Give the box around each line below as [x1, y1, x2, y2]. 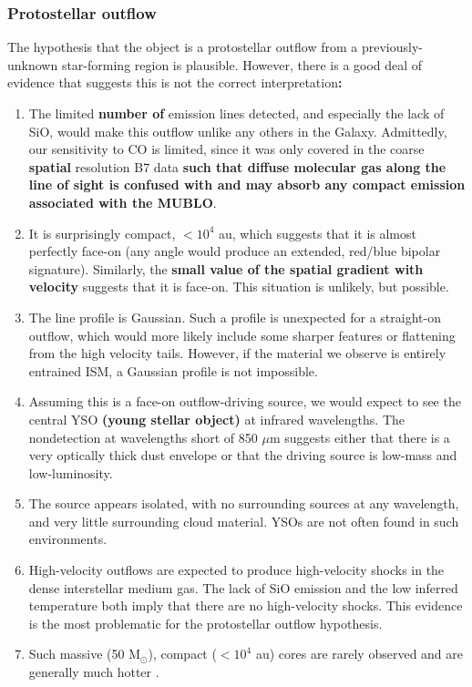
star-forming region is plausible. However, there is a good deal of [61, 55, 423, 74]
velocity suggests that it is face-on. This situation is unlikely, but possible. [28, 277, 449, 296]
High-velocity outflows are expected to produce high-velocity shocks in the [28, 560, 445, 579]
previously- [361, 37, 423, 56]
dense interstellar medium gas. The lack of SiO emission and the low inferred [28, 578, 458, 597]
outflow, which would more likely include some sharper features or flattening [28, 325, 456, 344]
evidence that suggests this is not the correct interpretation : [7, 73, 343, 92]
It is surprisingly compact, [28, 223, 176, 242]
